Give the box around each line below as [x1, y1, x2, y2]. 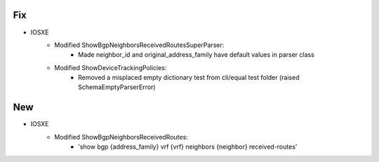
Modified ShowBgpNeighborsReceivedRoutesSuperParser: [54, 41, 225, 49]
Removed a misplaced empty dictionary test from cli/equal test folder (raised [78, 74, 300, 82]
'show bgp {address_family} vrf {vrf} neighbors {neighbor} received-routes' [78, 142, 298, 151]
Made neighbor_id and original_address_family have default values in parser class [78, 50, 315, 59]
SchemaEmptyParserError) [78, 83, 156, 91]
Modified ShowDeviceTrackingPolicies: [54, 63, 167, 72]
